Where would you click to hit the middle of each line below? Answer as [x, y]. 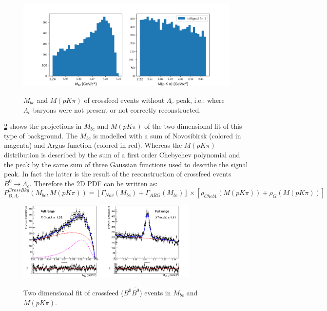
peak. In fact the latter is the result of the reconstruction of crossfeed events [118, 174]
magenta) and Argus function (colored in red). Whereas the [93, 145]
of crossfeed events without [124, 100]
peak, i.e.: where [200, 100]
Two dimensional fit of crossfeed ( [74, 292]
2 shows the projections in [43, 126]
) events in [155, 292]
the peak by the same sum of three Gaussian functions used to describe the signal [126, 164]
